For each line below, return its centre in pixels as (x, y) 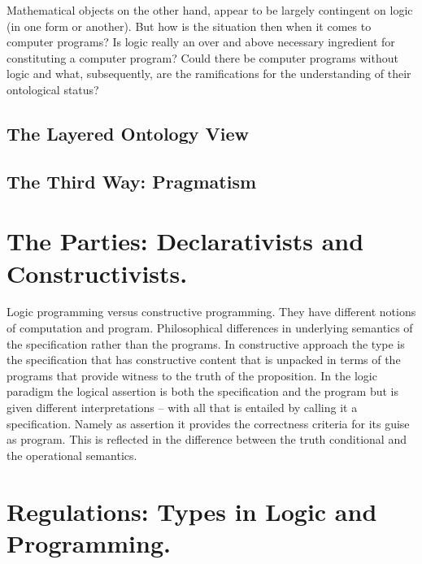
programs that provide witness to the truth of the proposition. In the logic (192, 375)
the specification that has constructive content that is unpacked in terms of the (204, 360)
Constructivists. (97, 273)
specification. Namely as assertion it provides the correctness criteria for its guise (208, 423)
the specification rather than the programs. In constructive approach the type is (206, 343)
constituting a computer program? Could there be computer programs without (202, 57)
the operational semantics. (72, 455)
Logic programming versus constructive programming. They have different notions (211, 312)
